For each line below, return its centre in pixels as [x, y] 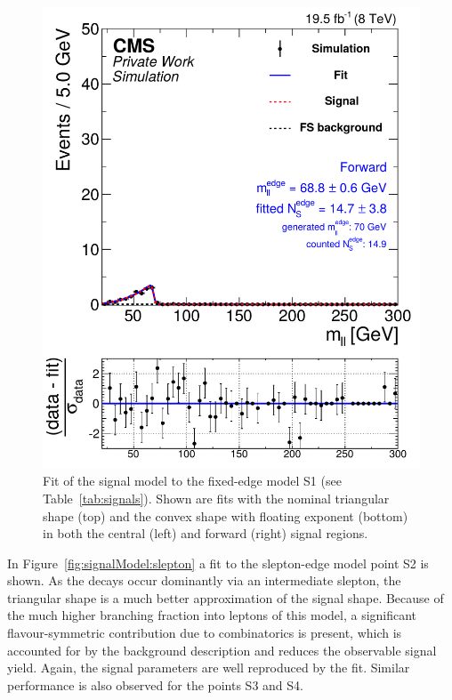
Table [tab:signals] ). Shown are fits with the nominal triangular [216, 498]
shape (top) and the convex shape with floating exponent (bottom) [226, 515]
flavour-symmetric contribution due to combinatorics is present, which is [205, 633]
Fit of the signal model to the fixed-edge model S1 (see [192, 481]
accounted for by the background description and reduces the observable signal [222, 650]
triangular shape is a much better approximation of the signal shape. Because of [226, 597]
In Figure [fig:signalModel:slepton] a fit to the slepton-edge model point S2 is [218, 563]
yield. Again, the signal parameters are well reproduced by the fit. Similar [209, 668]
